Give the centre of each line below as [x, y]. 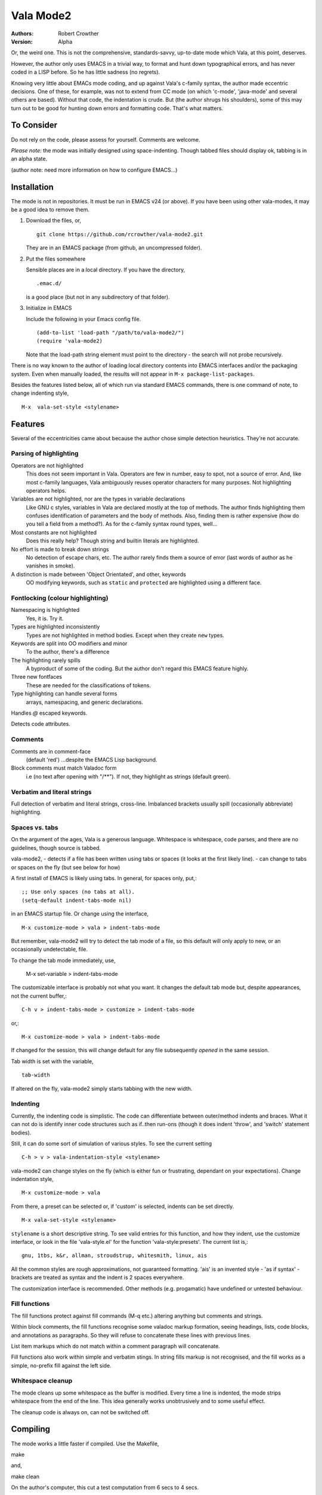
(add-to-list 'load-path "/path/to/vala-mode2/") [111, 332]
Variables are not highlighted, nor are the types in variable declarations [98, 499]
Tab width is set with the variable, [52, 1061]
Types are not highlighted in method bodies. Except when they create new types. [125, 635]
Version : [22, 41]
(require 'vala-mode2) [70, 341]
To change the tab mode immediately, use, [63, 960]
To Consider [34, 125]
